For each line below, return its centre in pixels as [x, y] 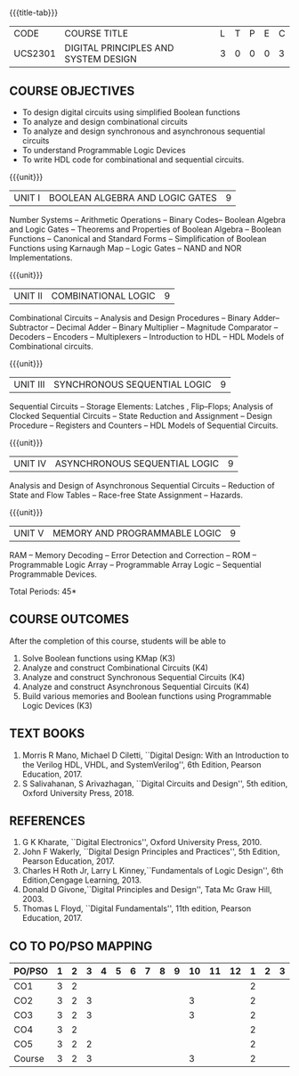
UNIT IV [30, 464]
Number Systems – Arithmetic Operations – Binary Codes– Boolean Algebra [148, 220]
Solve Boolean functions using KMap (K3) [99, 658]
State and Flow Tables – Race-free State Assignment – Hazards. [126, 495]
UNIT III [29, 384]
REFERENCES [48, 821]
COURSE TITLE [97, 34]
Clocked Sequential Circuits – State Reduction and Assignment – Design [141, 416]
